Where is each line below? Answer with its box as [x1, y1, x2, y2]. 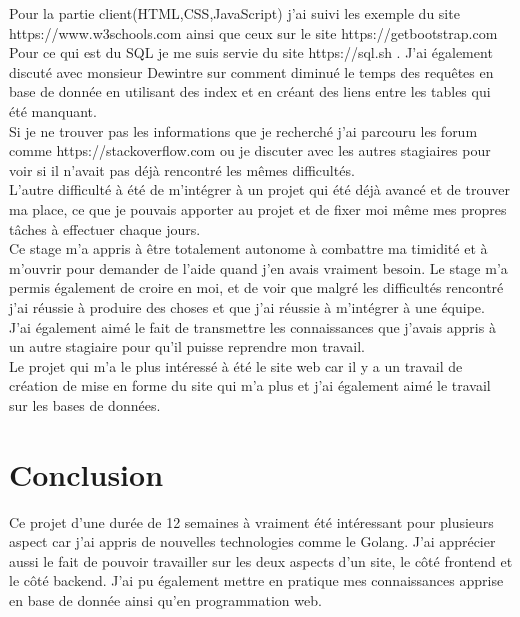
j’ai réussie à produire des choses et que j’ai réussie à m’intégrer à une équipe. [9, 296, 485, 317]
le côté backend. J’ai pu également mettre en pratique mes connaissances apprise [9, 570, 504, 591]
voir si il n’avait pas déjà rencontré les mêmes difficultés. [9, 159, 355, 180]
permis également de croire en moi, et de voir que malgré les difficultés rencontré [9, 277, 504, 298]
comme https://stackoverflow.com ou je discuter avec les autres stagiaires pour [9, 140, 491, 161]
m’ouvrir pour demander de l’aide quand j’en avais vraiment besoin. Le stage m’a [9, 257, 508, 278]
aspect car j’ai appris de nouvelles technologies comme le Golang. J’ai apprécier [9, 531, 496, 552]
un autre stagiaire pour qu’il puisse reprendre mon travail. [9, 336, 365, 357]
